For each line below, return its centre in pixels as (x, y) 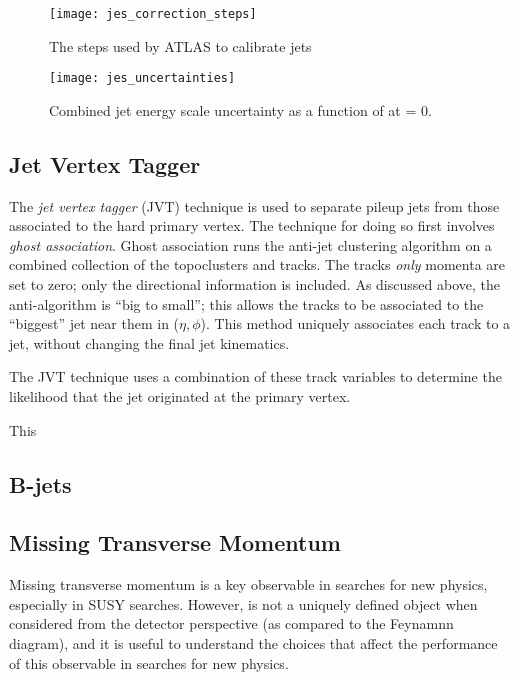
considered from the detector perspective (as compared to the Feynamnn (231, 623)
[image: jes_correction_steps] (153, 14)
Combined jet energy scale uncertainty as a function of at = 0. (240, 109)
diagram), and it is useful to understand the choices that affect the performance (253, 643)
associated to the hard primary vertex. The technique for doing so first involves (252, 225)
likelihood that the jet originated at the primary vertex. (180, 396)
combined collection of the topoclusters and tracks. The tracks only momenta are (257, 264)
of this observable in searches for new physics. (149, 662)
